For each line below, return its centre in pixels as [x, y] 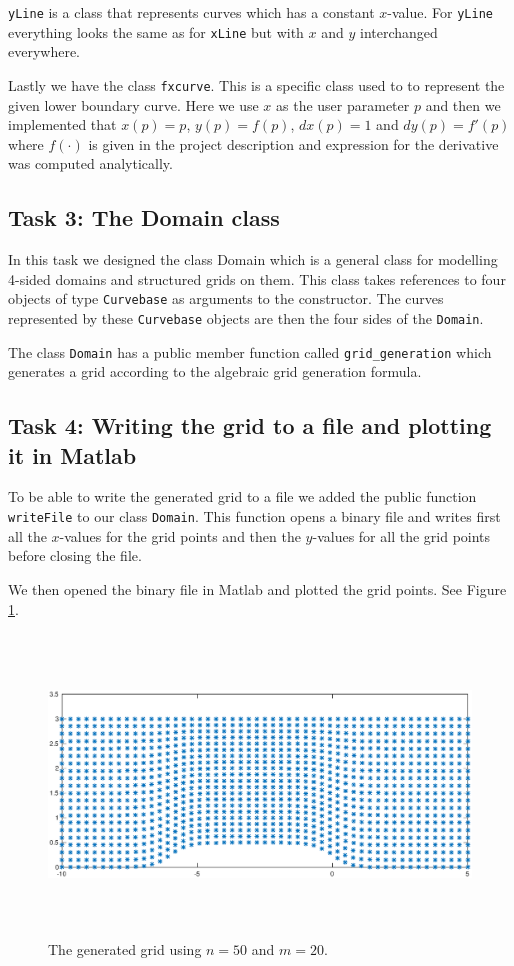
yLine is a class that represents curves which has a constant [191, 12]
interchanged [399, 31]
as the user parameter [343, 104]
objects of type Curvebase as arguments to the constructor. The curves [226, 298]
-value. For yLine [440, 12]
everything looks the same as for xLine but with [156, 31]
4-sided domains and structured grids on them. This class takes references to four [257, 278]
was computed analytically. [90, 163]
